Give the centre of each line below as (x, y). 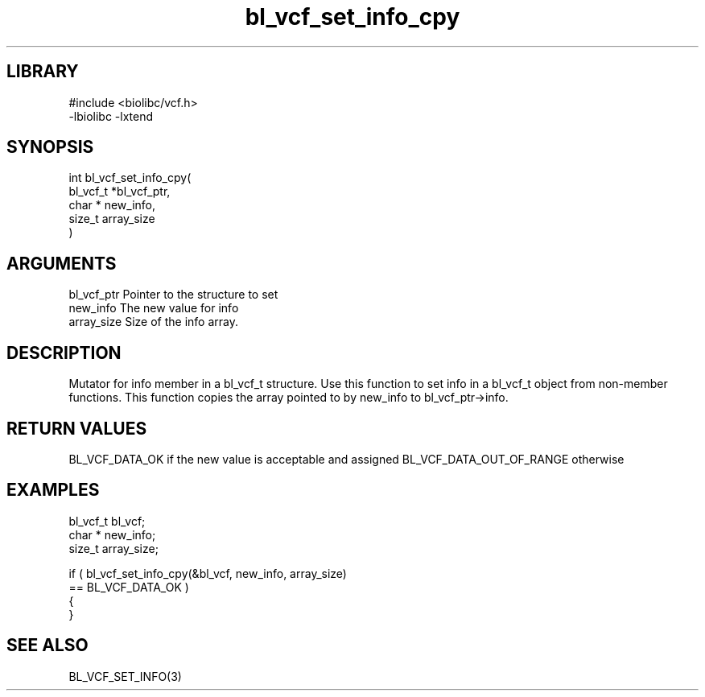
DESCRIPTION (64, 353)
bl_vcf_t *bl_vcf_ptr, (120, 192)
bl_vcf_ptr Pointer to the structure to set (173, 295)
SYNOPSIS (50, 147)
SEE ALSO (47, 645)
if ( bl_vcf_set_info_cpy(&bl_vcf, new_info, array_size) (208, 573)
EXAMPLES (53, 490)
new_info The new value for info (154, 308)
